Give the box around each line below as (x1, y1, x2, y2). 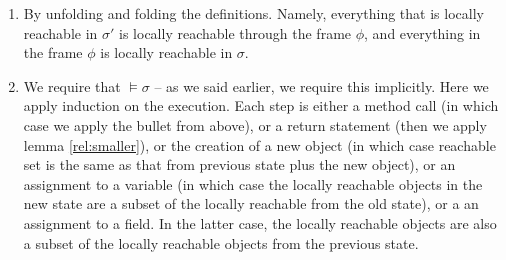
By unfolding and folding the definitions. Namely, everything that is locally (23, 3, 484, 23)
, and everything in (364, 22, 481, 43)
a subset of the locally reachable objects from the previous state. (23, 232, 419, 253)
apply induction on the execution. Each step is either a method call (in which (23, 95, 499, 116)
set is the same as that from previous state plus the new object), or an (23, 154, 456, 175)
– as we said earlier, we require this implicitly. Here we (154, 75, 489, 96)
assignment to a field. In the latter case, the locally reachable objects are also (23, 212, 497, 233)
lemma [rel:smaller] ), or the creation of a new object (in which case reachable (23, 134, 496, 155)
